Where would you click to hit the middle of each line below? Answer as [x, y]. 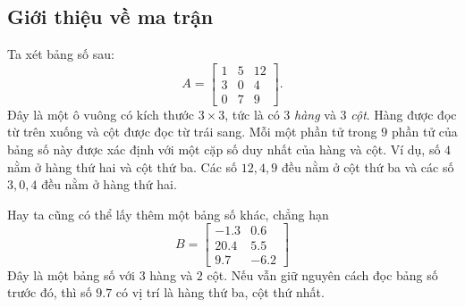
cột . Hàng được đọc [404, 114]
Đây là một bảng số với [71, 274]
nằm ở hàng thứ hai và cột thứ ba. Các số [123, 166]
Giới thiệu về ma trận [110, 17]
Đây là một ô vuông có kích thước [101, 114]
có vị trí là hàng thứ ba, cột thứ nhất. [220, 292]
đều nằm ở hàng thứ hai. [109, 184]
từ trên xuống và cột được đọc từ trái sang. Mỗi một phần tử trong [192, 132]
